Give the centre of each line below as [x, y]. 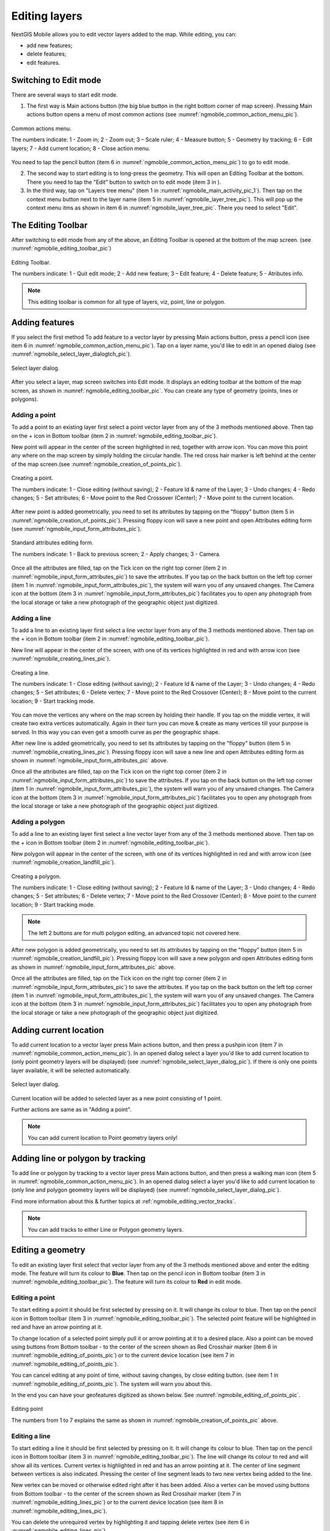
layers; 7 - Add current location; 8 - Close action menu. [81, 148]
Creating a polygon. [36, 876]
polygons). [25, 399]
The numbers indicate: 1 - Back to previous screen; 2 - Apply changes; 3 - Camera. [116, 554]
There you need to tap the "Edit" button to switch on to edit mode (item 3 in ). [124, 182]
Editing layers [47, 16]
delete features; [46, 54]
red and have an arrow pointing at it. [57, 1327]
